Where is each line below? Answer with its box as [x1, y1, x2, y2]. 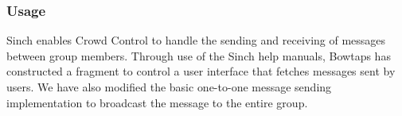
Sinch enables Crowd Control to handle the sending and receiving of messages [6, 32, 386, 48]
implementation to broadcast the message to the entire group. [6, 94, 308, 110]
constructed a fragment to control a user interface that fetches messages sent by [6, 63, 396, 79]
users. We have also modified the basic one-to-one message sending [6, 79, 332, 95]
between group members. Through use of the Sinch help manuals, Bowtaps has [6, 47, 391, 64]
